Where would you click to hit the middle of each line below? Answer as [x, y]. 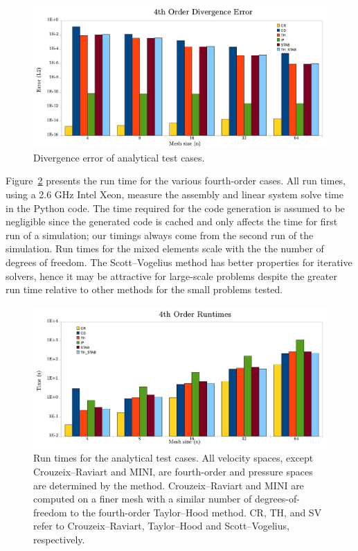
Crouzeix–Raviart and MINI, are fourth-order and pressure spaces [173, 472]
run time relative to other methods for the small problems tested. [144, 289]
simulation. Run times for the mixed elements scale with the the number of [165, 248]
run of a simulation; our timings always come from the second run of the [160, 235]
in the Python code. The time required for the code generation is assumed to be [175, 208]
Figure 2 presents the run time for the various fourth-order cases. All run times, [176, 181]
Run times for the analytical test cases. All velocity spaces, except [173, 458]
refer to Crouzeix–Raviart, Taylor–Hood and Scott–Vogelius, [161, 526]
